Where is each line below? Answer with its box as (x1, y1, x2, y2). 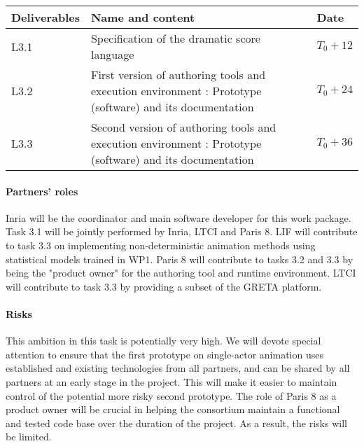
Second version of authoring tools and (90, 119, 276, 135)
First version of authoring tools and (90, 67, 266, 83)
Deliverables (11, 9, 80, 25)
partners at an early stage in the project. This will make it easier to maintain (6, 374, 337, 389)
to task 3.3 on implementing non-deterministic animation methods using (6, 237, 316, 252)
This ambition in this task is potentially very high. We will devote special (6, 333, 321, 348)
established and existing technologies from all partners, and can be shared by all (6, 361, 350, 375)
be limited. (6, 429, 52, 444)
